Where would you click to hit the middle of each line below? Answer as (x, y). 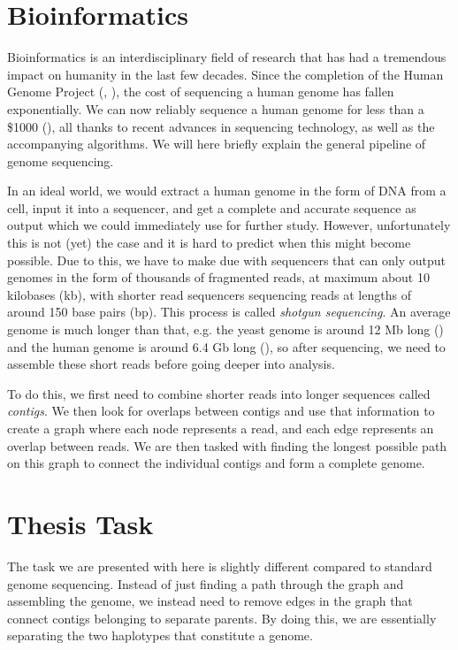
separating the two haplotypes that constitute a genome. (160, 635)
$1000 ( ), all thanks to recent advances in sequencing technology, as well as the (221, 126)
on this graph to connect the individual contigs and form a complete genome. (216, 463)
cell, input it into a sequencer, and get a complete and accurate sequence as (212, 207)
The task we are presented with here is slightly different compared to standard (220, 566)
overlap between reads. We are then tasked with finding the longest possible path (227, 445)
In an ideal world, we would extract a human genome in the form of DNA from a (227, 191)
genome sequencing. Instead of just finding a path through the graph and (206, 583)
